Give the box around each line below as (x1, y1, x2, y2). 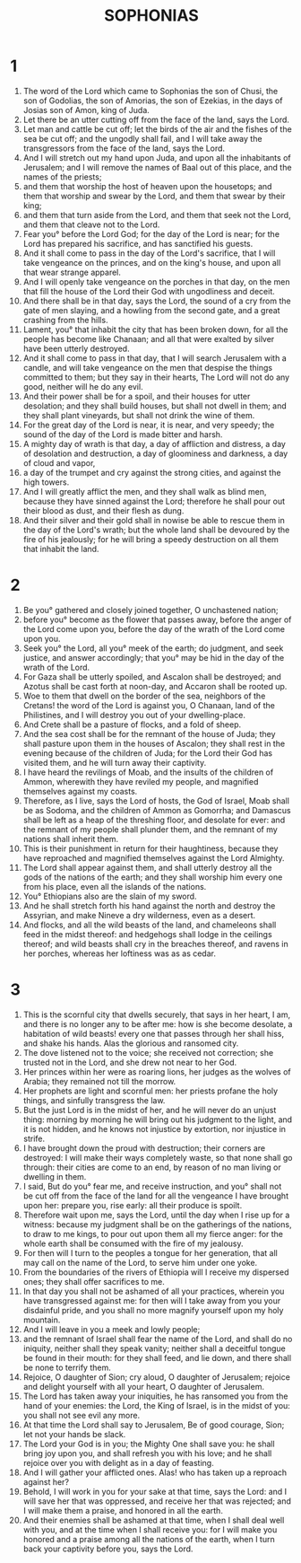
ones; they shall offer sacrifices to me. (22, 1276, 165, 1286)
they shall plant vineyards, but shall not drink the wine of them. (22, 409, 255, 420)
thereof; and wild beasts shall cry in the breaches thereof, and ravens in (22, 938, 289, 949)
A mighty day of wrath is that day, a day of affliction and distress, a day (22, 438, 286, 449)
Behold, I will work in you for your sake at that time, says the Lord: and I (22, 1486, 288, 1497)
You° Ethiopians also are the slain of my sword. (22, 891, 197, 901)
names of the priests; (22, 171, 102, 182)
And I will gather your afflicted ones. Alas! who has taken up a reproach (22, 1467, 288, 1478)
